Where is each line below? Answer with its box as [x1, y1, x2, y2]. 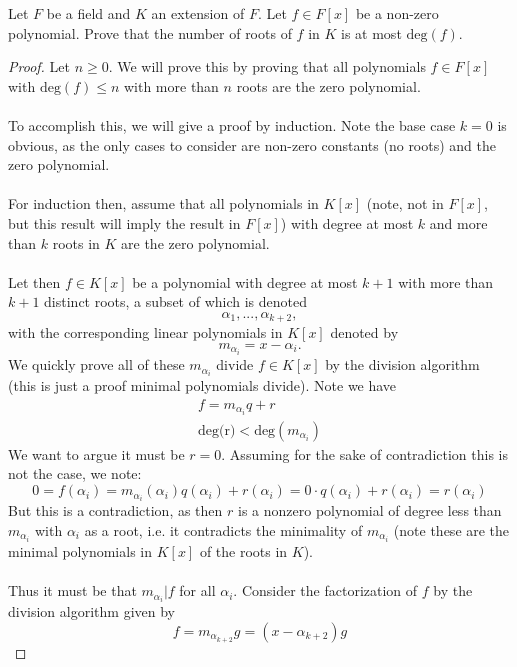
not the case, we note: [8, 463, 142, 484]
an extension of [151, 3, 245, 23]
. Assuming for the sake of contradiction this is [221, 443, 508, 464]
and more [429, 212, 488, 233]
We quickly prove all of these [8, 354, 185, 375]
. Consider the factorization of [233, 580, 418, 601]
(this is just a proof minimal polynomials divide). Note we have [8, 375, 397, 396]
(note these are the [393, 519, 510, 540]
